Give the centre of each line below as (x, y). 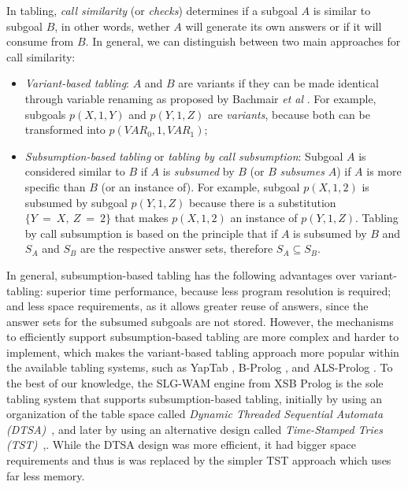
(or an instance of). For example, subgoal (200, 186)
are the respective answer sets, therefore (176, 248)
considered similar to (75, 171)
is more (384, 171)
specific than (55, 186)
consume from (40, 41)
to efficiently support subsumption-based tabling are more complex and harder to (203, 337)
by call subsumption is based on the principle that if (151, 233)
